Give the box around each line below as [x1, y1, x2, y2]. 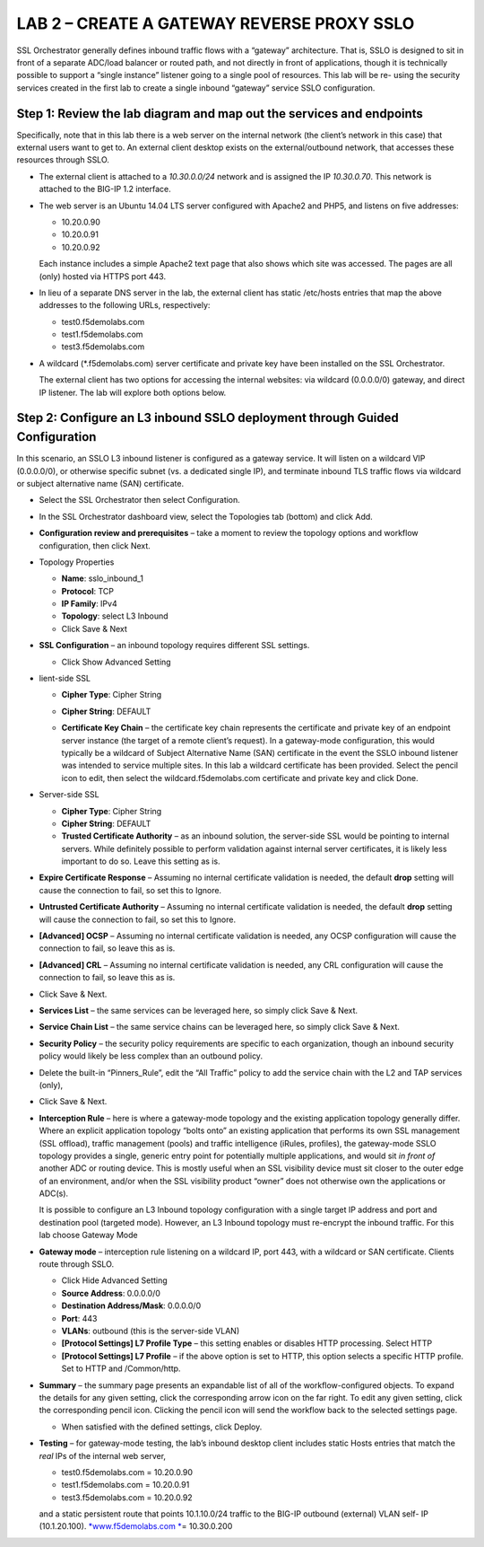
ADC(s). [39, 1188, 69, 1199]
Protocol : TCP [61, 585, 114, 596]
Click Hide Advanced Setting [61, 1275, 168, 1286]
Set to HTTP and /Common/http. [61, 1363, 181, 1374]
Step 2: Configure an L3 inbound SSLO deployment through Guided [16, 410, 399, 426]
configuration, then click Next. [39, 540, 151, 551]
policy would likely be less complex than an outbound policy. [39, 1050, 264, 1061]
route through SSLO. [39, 1259, 115, 1270]
